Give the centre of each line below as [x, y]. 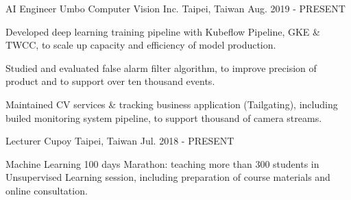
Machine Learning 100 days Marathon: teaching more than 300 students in [162, 163]
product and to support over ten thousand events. [110, 81]
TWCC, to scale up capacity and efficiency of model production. [141, 45]
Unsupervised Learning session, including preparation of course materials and [168, 177]
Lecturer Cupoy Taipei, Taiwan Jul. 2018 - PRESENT [120, 141]
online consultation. [47, 190]
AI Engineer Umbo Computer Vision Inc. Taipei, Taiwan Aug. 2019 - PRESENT [175, 8]
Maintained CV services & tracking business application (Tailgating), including [172, 104]
